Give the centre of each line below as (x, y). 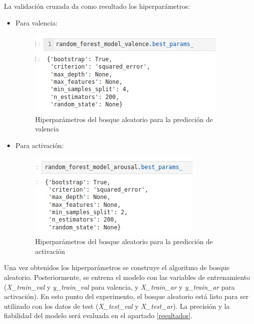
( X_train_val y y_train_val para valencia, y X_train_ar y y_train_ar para (119, 287)
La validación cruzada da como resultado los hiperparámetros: (97, 6)
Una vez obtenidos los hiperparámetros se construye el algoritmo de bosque (117, 267)
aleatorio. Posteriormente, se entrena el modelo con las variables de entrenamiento (127, 277)
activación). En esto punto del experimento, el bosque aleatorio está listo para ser (126, 296)
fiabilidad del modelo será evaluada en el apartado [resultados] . (98, 315)
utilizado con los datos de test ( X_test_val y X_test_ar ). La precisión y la (117, 306)
